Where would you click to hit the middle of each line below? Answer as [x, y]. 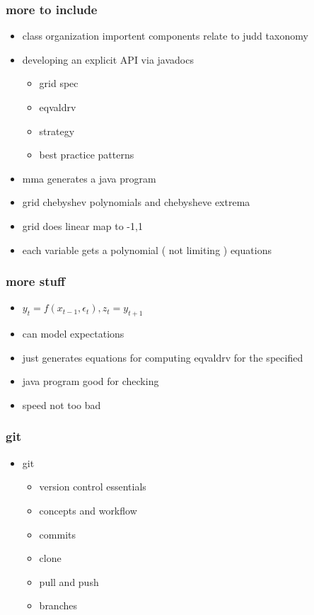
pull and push [69, 581]
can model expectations [73, 334]
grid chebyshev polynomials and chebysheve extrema [136, 202]
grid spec [59, 83]
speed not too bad [62, 404]
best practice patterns [87, 155]
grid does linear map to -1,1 [82, 225]
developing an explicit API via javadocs [108, 59]
